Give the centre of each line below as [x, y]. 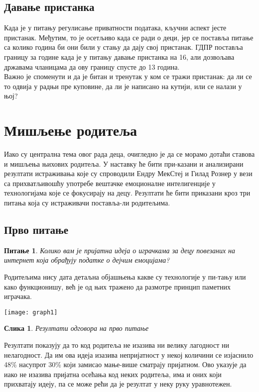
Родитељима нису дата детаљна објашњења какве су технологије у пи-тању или [125, 277]
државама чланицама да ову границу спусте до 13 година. [92, 66]
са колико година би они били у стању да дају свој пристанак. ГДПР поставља [124, 47]
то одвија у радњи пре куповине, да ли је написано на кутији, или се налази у [123, 86]
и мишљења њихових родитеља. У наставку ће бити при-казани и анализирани [124, 163]
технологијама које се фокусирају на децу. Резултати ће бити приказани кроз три [127, 193]
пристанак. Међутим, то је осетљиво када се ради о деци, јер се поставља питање [129, 37]
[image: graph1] [31, 312]
